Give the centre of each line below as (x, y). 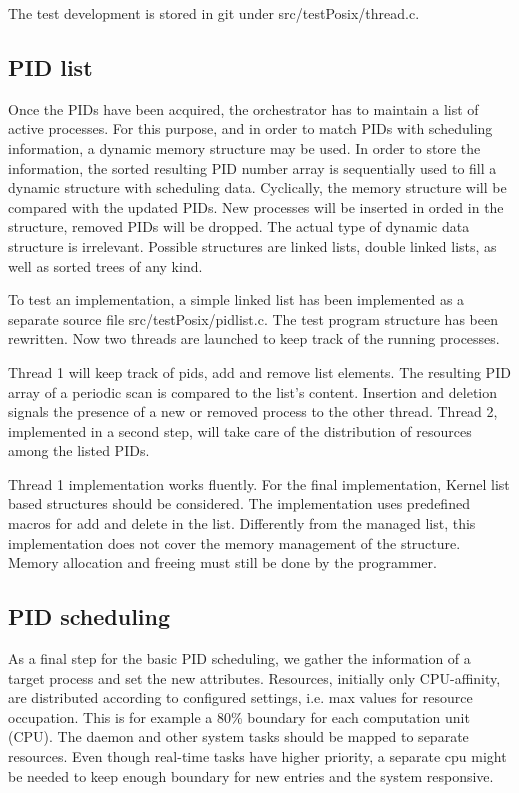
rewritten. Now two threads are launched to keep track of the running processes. (254, 338)
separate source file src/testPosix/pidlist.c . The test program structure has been (253, 318)
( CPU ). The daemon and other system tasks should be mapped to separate (238, 736)
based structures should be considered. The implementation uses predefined (239, 503)
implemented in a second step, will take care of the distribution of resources (240, 430)
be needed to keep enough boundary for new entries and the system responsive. (251, 775)
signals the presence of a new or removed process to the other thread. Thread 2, (253, 411)
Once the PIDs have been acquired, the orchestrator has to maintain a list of (243, 108)
